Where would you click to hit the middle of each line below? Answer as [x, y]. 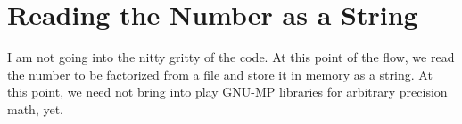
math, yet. [35, 108]
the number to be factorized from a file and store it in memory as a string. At [220, 74]
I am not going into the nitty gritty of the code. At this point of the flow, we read [231, 57]
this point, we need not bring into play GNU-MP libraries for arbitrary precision [227, 92]
